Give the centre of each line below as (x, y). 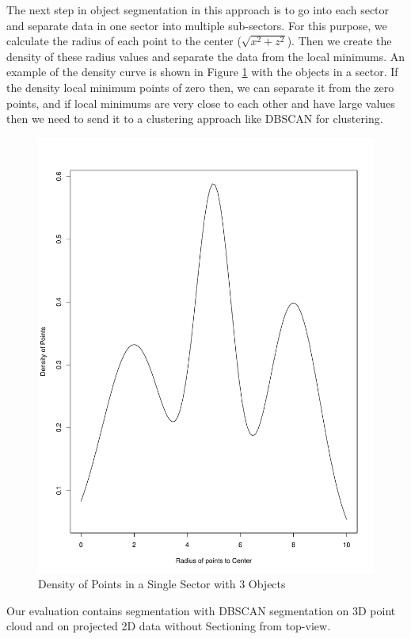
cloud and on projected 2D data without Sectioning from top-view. (169, 626)
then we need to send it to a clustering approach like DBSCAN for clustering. (195, 119)
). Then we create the (339, 41)
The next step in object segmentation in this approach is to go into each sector (198, 10)
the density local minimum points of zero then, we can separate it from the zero (200, 87)
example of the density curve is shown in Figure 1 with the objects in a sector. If (202, 72)
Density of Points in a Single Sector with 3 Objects (162, 584)
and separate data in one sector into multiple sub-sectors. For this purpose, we (197, 25)
